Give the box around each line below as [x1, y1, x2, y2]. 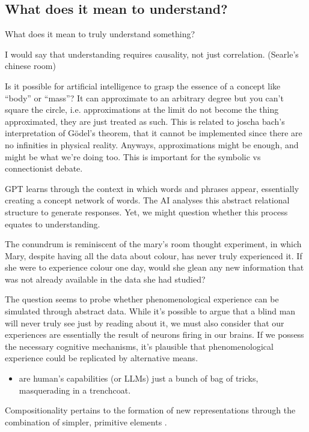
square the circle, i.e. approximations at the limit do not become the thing [5, 103, 279, 116]
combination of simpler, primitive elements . [5, 415, 167, 428]
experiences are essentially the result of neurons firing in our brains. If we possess [5, 328, 304, 341]
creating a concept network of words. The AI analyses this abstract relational [5, 194, 290, 206]
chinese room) [5, 59, 56, 72]
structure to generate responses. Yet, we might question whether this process [5, 205, 288, 218]
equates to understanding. [5, 217, 100, 230]
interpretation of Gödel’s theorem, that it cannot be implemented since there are [5, 127, 302, 139]
